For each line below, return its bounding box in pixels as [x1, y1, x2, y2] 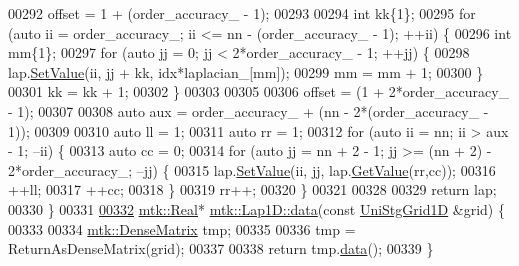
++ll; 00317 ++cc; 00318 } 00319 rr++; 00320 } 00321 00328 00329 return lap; [8, 179, 497, 200]
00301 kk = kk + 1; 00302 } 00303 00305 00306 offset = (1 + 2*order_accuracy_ [8, 81, 510, 102]
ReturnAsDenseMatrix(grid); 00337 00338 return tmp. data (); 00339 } [8, 238, 434, 259]
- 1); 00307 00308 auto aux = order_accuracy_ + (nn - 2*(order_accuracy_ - [8, 100, 489, 121]
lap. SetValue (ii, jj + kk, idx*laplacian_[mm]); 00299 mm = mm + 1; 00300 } [8, 61, 484, 82]
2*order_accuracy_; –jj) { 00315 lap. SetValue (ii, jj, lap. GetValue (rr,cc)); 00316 [8, 159, 496, 180]
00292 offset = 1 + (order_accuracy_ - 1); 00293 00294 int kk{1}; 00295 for [8, 3, 476, 23]
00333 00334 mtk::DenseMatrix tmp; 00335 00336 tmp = [8, 218, 356, 239]
